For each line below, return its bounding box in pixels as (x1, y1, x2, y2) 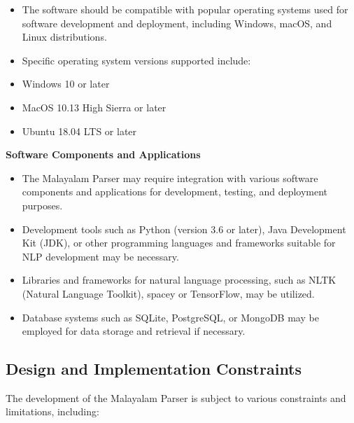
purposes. (22, 197, 63, 212)
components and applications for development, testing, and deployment (22, 184, 328, 199)
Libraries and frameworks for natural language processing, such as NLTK (22, 272, 337, 287)
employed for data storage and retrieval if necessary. (22, 324, 246, 338)
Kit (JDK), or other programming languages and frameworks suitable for (22, 235, 336, 250)
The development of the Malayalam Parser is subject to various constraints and (6, 390, 346, 405)
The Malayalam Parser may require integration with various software (22, 170, 318, 185)
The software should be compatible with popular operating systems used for (22, 2, 348, 16)
